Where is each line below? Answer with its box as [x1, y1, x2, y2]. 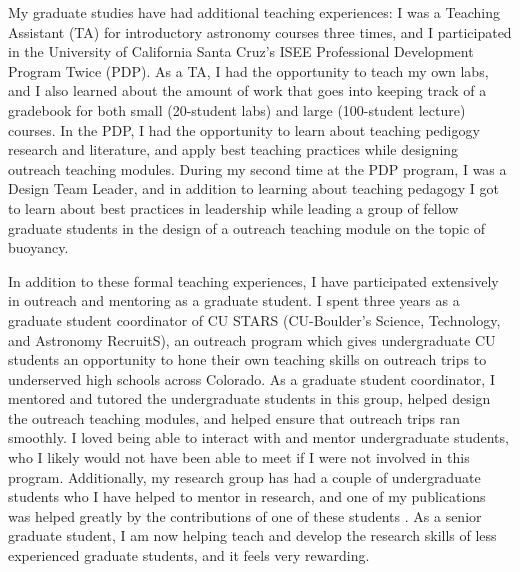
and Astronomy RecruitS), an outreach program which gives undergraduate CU [8, 329, 496, 350]
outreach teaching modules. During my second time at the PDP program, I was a [8, 158, 507, 179]
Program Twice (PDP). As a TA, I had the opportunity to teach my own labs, [8, 60, 489, 81]
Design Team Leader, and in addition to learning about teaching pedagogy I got [8, 178, 499, 199]
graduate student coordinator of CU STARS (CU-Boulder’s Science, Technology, [8, 309, 501, 330]
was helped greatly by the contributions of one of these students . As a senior [8, 505, 482, 526]
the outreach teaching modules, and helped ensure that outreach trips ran [8, 407, 460, 428]
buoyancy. [8, 237, 69, 258]
